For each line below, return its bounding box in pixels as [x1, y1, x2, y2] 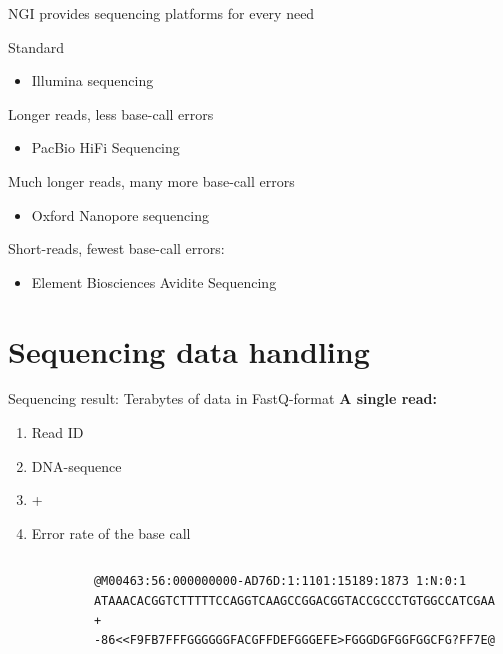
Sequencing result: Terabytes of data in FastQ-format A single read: [8, 388, 437, 409]
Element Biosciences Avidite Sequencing [31, 271, 277, 292]
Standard [8, 36, 65, 57]
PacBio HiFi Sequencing [31, 137, 180, 158]
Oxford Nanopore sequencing [31, 204, 209, 225]
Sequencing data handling [8, 330, 370, 371]
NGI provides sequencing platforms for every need [8, 3, 315, 23]
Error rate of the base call [31, 522, 191, 543]
